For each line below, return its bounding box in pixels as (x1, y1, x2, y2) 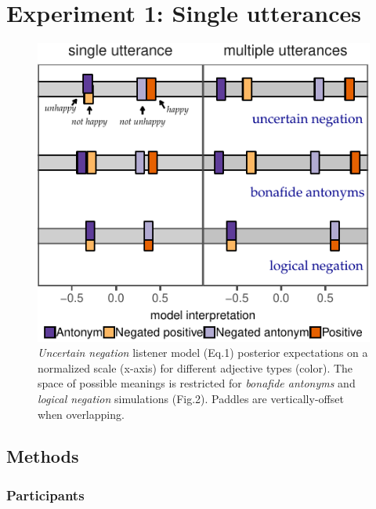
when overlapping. (38, 405, 125, 422)
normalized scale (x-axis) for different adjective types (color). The (38, 359, 353, 376)
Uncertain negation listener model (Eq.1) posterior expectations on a (38, 344, 368, 361)
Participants (6, 485, 85, 504)
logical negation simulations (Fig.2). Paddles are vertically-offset (38, 390, 344, 406)
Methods (6, 444, 79, 468)
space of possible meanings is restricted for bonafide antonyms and (38, 375, 356, 391)
